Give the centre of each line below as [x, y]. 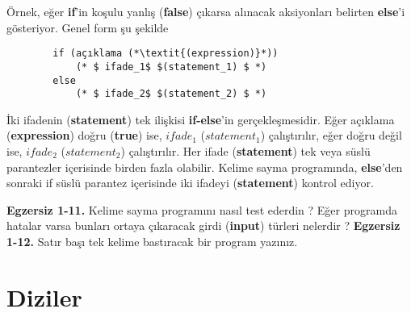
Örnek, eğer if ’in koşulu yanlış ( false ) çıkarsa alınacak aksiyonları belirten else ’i [206, 11]
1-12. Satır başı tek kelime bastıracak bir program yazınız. [152, 241]
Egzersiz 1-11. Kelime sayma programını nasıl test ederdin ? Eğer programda [202, 209]
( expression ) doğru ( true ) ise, [84, 135]
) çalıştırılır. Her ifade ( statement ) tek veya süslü [245, 151]
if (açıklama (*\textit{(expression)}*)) [166, 54]
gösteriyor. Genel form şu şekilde [88, 27]
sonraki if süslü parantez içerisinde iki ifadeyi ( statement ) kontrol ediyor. [190, 183]
